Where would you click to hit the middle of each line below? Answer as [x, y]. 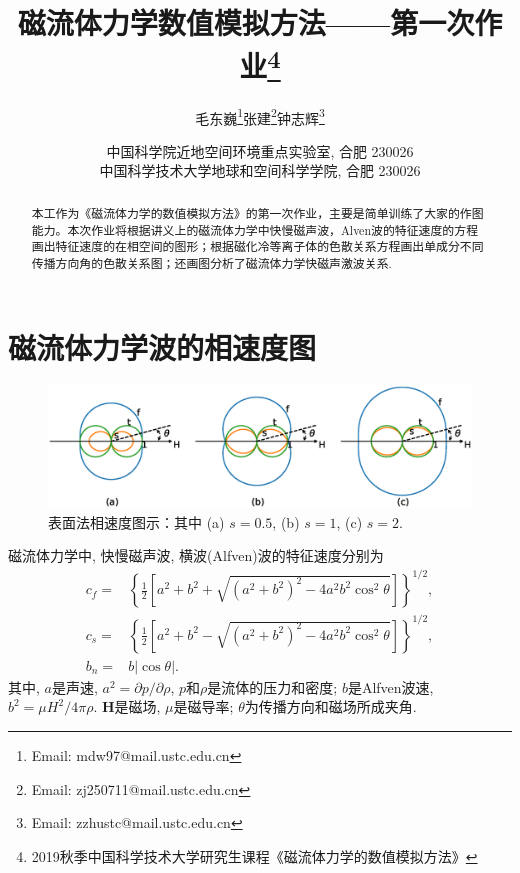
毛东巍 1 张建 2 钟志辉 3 [260, 116]
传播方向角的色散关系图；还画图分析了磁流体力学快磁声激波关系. [211, 262]
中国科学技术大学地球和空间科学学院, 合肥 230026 [260, 170]
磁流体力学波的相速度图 [162, 346]
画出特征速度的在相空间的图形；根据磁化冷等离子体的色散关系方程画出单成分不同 [257, 246]
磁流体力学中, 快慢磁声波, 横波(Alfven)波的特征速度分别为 [196, 555]
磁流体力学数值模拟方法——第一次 [246, 22]
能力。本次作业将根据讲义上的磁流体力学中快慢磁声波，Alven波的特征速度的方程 [255, 229]
